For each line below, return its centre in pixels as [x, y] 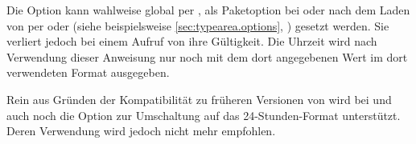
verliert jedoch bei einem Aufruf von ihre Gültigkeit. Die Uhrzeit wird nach [192, 41]
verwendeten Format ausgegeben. [88, 72]
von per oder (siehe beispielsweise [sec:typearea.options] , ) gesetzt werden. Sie [198, 25]
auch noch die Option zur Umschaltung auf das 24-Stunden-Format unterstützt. [204, 115]
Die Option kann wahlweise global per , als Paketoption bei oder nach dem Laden [208, 10]
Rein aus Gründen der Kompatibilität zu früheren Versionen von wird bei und [199, 99]
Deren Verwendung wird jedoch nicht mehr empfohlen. [141, 131]
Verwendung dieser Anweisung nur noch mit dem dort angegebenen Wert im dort [207, 56]
